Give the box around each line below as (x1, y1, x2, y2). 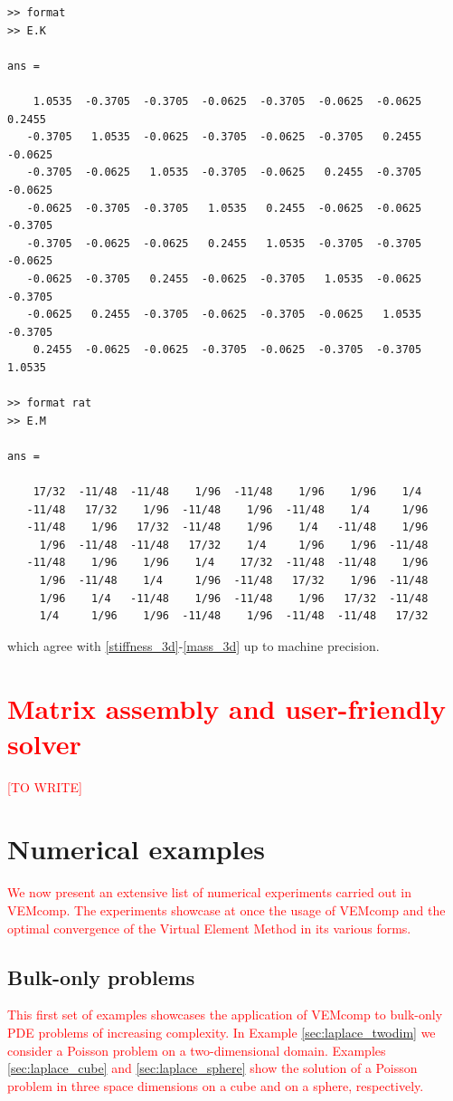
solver (7, 724, 81, 761)
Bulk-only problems (7, 962, 195, 991)
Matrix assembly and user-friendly (7, 689, 446, 726)
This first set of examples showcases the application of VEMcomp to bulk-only (7, 1005, 443, 1024)
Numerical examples (7, 830, 266, 867)
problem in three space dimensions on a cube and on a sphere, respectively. (7, 1076, 424, 1095)
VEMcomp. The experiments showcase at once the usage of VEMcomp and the (7, 901, 446, 919)
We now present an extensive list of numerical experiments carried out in (7, 883, 411, 902)
